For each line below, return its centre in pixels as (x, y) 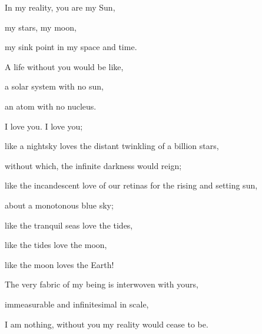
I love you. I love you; (44, 126)
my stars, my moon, (41, 27)
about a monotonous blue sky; (59, 205)
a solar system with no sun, (54, 86)
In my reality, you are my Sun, (60, 7)
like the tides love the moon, (56, 245)
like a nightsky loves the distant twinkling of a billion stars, (112, 146)
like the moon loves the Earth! (59, 264)
